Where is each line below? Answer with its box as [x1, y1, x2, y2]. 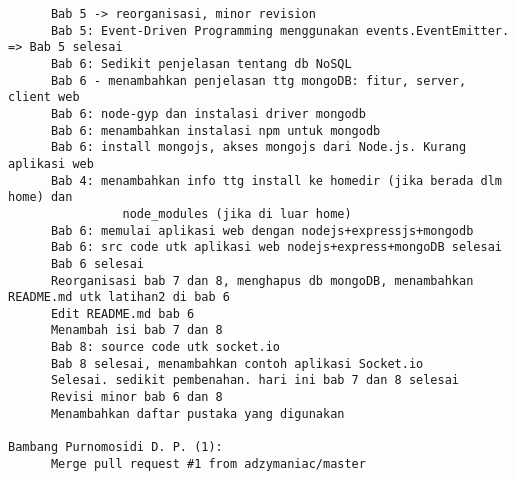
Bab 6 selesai [50, 256, 145, 271]
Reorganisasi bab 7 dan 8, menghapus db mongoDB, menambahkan [50, 273, 474, 288]
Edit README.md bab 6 [50, 306, 195, 321]
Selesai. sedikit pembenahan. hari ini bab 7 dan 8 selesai [50, 373, 460, 388]
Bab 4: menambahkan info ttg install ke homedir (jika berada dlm [50, 173, 502, 188]
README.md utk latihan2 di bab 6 [8, 290, 230, 305]
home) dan [8, 190, 73, 205]
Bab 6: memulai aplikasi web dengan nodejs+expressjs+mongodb [50, 223, 474, 238]
